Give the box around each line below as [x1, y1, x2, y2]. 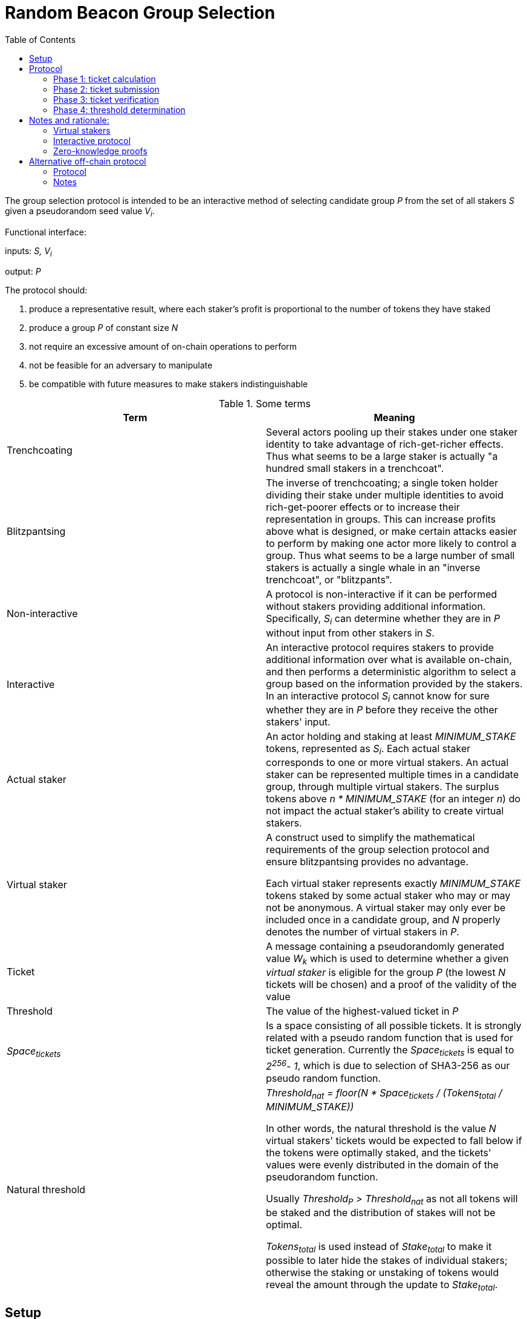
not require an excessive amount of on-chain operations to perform [29, 341, 297, 352]
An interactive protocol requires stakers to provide [266, 641, 494, 653]
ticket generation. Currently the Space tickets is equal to [266, 1044, 514, 1058]
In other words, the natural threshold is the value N [266, 1122, 496, 1134]
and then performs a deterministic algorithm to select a [266, 665, 516, 678]
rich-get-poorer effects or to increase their [266, 501, 460, 514]
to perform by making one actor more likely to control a [266, 537, 517, 550]
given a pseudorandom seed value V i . [5, 205, 155, 218]
